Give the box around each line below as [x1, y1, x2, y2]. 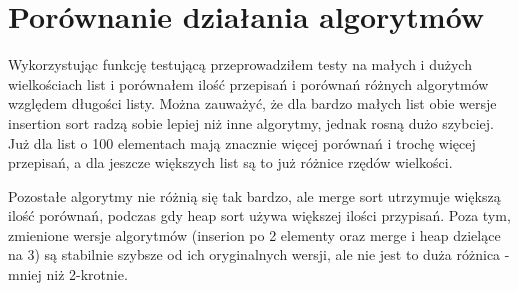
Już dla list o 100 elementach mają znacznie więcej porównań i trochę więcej [8, 132, 476, 153]
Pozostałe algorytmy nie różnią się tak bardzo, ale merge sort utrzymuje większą [8, 185, 501, 206]
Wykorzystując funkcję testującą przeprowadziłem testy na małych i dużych [8, 54, 472, 75]
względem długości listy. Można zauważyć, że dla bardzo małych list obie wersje [8, 93, 497, 114]
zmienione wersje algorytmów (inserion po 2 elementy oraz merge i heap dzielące [8, 224, 501, 245]
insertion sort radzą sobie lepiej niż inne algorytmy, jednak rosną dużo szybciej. [8, 112, 494, 133]
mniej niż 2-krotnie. [8, 264, 128, 285]
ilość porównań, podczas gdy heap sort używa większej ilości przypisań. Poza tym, [8, 205, 511, 226]
